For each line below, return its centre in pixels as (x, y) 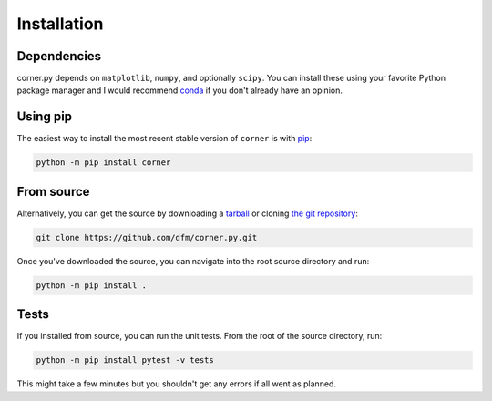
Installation (60, 24)
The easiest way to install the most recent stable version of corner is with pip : (164, 139)
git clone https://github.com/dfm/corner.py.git (147, 237)
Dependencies (59, 56)
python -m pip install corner (103, 163)
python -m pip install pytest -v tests (125, 360)
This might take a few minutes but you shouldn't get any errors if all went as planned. (177, 384)
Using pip (45, 117)
